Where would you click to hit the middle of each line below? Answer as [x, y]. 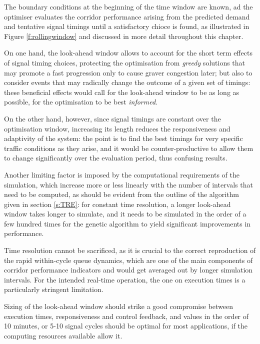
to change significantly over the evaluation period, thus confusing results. [116, 158]
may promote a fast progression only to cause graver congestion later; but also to [128, 72]
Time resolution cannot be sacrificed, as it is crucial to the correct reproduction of [130, 250]
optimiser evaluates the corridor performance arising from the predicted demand [127, 16]
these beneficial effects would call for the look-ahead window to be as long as [122, 92]
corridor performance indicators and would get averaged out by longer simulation [128, 270]
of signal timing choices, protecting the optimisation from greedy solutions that [125, 62]
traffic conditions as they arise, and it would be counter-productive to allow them [129, 148]
